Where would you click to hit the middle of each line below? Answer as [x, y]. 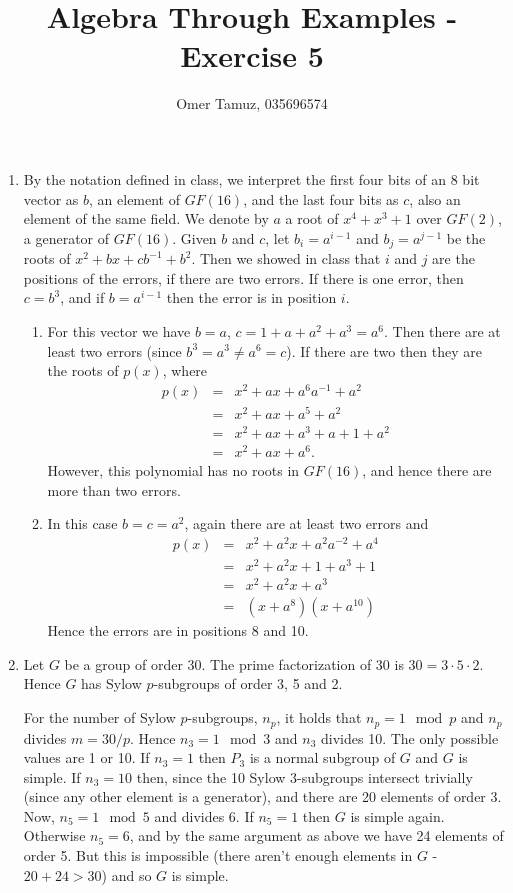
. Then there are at [442, 330]
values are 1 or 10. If [86, 757]
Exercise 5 [252, 55]
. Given [194, 237]
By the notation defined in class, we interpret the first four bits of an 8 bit [251, 178]
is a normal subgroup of [322, 757]
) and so [126, 874]
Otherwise [54, 835]
